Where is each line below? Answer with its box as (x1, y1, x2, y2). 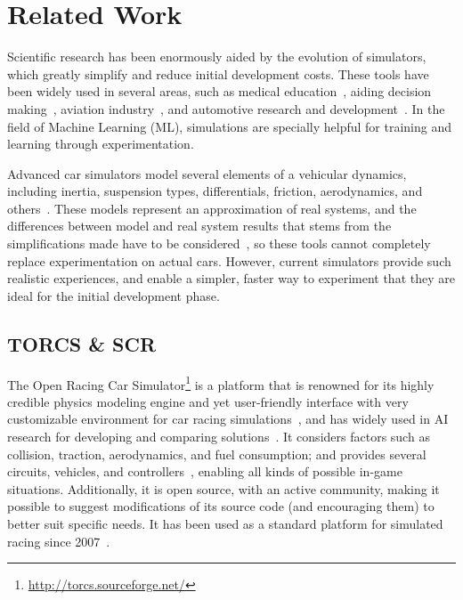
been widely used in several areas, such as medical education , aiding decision (7, 82, 432, 101)
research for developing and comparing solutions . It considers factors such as (7, 427, 430, 446)
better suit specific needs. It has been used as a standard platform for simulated (7, 515, 443, 533)
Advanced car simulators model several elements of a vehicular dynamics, (7, 164, 407, 182)
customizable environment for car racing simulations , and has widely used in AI (7, 409, 449, 428)
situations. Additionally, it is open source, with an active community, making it (7, 479, 440, 498)
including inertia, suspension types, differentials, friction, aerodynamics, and (7, 182, 423, 200)
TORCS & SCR (7, 329, 157, 357)
